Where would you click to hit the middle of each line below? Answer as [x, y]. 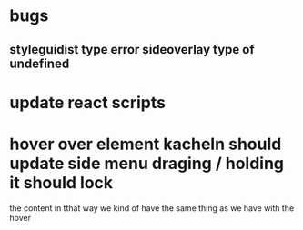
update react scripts [88, 102]
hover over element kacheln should [146, 144]
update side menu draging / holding [147, 163]
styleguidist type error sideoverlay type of [132, 50]
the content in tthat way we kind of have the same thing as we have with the [152, 208]
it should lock [61, 182]
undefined [40, 63]
